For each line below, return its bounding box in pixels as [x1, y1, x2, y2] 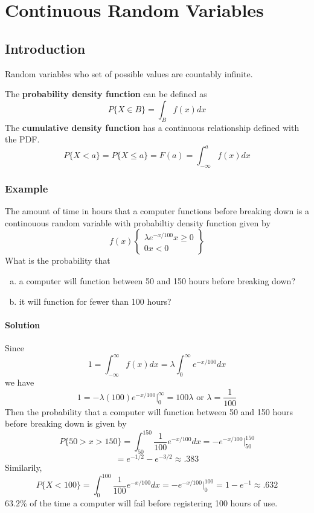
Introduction [5, 39, 86, 57]
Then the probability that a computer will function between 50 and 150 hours [5, 405, 293, 418]
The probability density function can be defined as [5, 88, 207, 100]
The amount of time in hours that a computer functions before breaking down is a [5, 205, 310, 217]
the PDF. [5, 133, 40, 145]
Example [5, 180, 48, 196]
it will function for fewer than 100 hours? [19, 295, 171, 307]
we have [5, 375, 34, 388]
